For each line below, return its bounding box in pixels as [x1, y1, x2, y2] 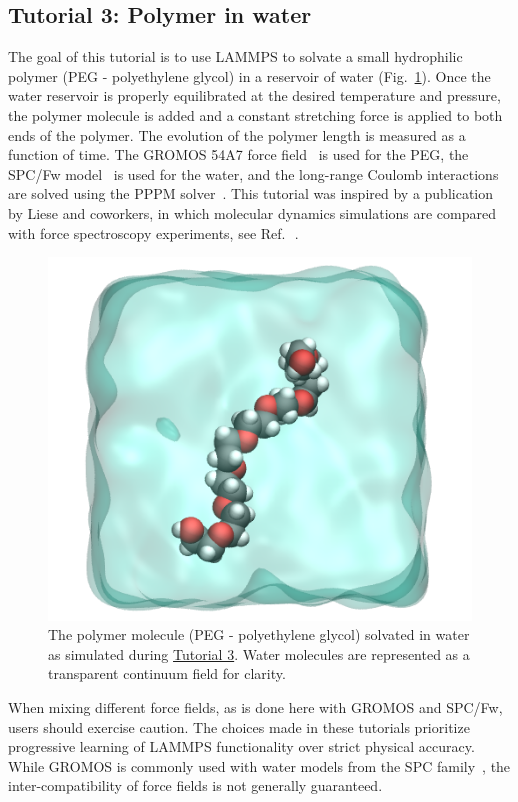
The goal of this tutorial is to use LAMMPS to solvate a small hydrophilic [8, 46, 463, 67]
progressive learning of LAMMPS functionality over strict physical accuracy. [8, 736, 475, 757]
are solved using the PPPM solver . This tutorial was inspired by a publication [8, 183, 494, 204]
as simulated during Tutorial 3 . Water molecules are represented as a [48, 643, 470, 664]
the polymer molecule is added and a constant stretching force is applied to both [8, 104, 503, 125]
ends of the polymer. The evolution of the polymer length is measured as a [8, 124, 466, 145]
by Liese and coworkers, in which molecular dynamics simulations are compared [8, 202, 497, 223]
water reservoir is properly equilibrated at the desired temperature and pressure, [8, 85, 501, 106]
